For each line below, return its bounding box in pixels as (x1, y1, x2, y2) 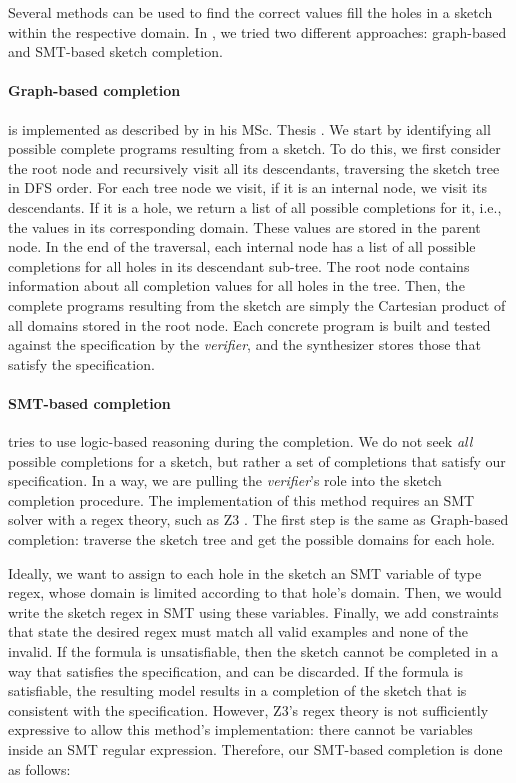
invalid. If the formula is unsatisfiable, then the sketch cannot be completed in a (8, 641, 499, 662)
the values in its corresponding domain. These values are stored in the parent (8, 216, 481, 237)
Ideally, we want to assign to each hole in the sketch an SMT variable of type (8, 562, 482, 583)
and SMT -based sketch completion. (8, 41, 223, 62)
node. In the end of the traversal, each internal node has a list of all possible (8, 236, 476, 257)
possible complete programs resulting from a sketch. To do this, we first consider (8, 138, 501, 159)
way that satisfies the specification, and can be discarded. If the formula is (8, 660, 464, 681)
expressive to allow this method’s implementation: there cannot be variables (8, 719, 473, 740)
